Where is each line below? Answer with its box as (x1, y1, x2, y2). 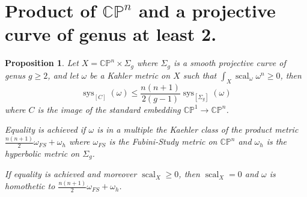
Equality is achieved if (5, 123, 86, 136)
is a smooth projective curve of (173, 56, 286, 69)
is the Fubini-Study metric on (109, 135, 217, 148)
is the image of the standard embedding (37, 103, 181, 115)
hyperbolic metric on (5, 147, 80, 159)
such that (183, 68, 217, 81)
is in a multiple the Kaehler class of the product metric (97, 123, 299, 136)
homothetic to (5, 180, 55, 192)
